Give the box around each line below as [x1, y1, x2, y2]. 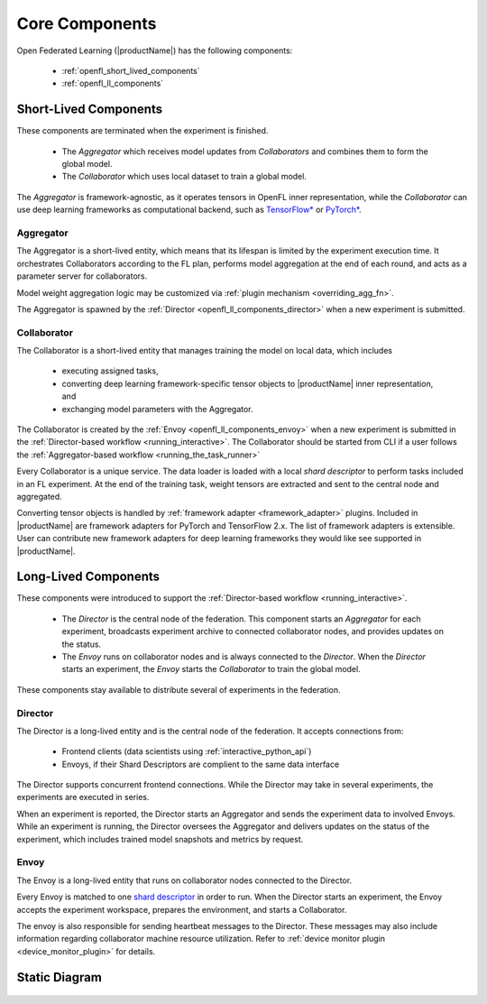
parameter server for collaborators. [16, 271, 148, 281]
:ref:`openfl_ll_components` [61, 78, 164, 89]
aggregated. [16, 491, 62, 502]
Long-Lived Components [16, 569, 161, 585]
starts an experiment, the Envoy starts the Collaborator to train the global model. [61, 664, 361, 675]
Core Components [16, 14, 157, 33]
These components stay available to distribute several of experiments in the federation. [16, 684, 342, 695]
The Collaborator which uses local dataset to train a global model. [61, 171, 307, 182]
